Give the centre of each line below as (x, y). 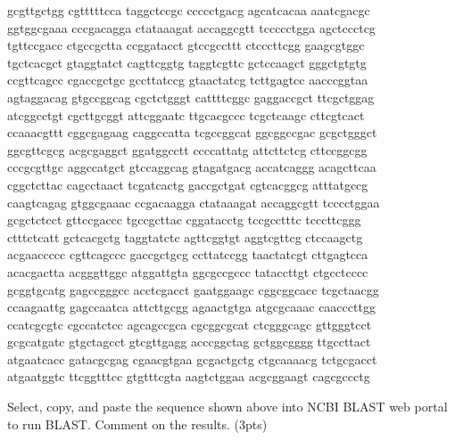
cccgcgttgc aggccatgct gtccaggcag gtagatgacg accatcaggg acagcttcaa (192, 167)
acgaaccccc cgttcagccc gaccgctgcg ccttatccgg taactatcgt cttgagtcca (188, 254)
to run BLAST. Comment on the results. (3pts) (137, 424)
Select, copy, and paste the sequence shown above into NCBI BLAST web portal (227, 407)
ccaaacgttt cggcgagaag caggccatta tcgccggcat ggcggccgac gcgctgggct (192, 132)
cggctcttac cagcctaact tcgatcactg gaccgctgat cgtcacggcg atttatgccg (188, 184)
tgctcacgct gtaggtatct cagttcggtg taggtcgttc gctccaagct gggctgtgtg (187, 62)
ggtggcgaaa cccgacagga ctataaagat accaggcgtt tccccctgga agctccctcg (191, 27)
